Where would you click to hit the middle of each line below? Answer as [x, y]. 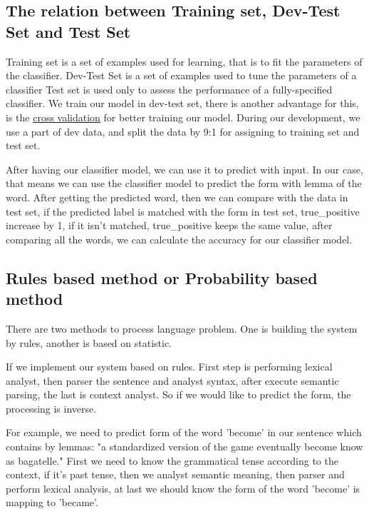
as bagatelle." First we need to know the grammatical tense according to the [172, 460]
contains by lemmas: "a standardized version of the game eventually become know [184, 447]
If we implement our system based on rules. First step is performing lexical [169, 367]
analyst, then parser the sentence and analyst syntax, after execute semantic [172, 380]
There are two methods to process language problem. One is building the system [182, 328]
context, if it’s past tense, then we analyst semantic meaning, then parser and [175, 474]
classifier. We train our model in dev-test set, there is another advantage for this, [182, 103]
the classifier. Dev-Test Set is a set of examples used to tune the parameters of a [181, 75]
